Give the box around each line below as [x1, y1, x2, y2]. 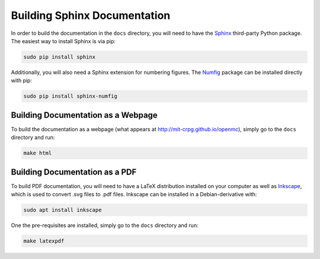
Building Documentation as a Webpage [11, 110, 158, 120]
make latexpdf [23, 238, 65, 244]
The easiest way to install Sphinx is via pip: [11, 37, 116, 44]
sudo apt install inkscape [23, 207, 102, 213]
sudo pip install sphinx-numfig [23, 93, 118, 100]
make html [23, 150, 52, 157]
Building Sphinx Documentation [11, 9, 171, 22]
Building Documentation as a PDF [11, 167, 137, 177]
